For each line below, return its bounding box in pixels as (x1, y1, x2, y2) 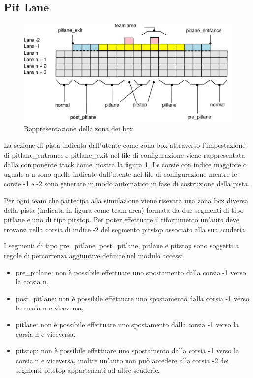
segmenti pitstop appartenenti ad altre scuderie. (15, 365, 160, 375)
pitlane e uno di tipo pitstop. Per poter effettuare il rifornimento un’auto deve (4, 214, 240, 225)
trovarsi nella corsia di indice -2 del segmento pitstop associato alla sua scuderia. (4, 224, 247, 234)
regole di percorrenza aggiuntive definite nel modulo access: (4, 250, 183, 260)
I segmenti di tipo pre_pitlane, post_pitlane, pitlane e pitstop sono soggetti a (4, 241, 239, 251)
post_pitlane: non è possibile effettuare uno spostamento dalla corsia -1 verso (15, 293, 250, 303)
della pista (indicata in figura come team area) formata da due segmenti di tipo (4, 205, 244, 215)
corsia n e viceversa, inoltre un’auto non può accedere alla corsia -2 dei (15, 355, 229, 365)
